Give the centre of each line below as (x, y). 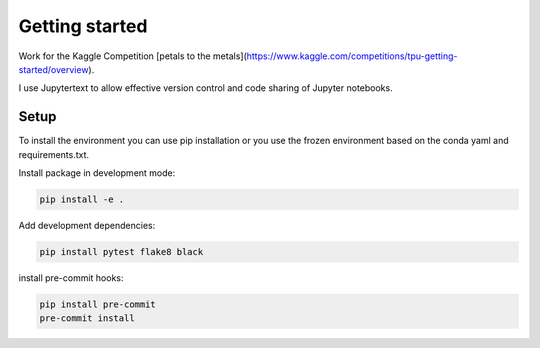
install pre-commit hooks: (71, 277)
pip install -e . (82, 199)
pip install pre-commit (98, 304)
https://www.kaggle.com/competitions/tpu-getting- (352, 56)
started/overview (53, 69)
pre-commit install (87, 318)
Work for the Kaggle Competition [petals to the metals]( (132, 56)
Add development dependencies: (87, 225)
